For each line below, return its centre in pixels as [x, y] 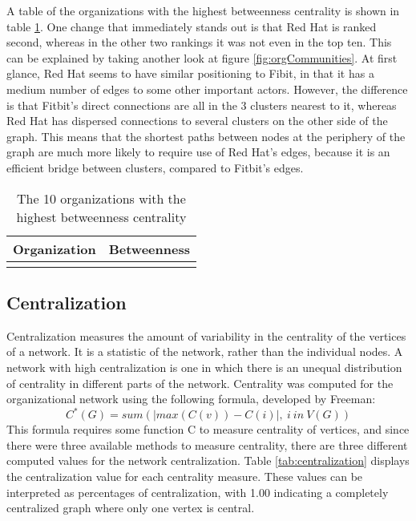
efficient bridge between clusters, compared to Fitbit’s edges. [155, 167]
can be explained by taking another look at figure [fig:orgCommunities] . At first [202, 57]
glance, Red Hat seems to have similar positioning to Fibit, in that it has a [190, 73]
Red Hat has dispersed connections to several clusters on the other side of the [197, 121]
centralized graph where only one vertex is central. [131, 508]
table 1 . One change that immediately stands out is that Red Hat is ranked [192, 26]
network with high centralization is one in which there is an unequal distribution [204, 367]
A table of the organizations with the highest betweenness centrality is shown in [203, 10]
